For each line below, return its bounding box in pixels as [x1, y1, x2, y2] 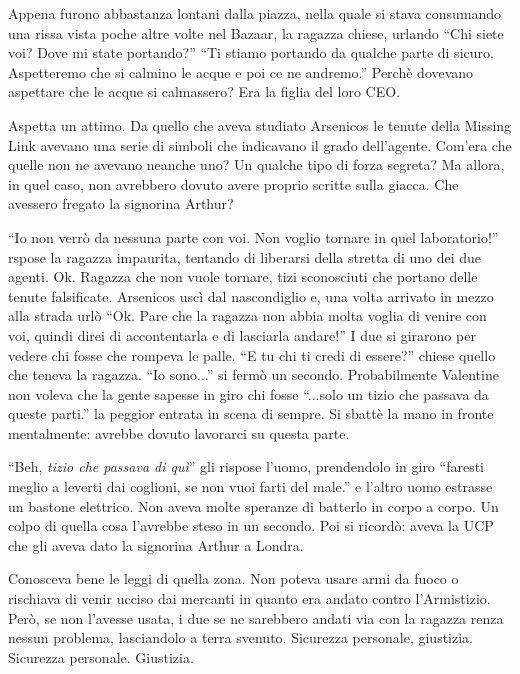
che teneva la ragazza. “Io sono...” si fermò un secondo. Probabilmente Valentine [8, 364, 499, 385]
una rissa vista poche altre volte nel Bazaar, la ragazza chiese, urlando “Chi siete [8, 22, 504, 43]
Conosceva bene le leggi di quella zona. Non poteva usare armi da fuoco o [8, 568, 459, 589]
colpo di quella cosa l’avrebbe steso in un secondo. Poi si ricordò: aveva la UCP [8, 515, 494, 536]
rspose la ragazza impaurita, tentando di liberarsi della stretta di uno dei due [8, 246, 482, 267]
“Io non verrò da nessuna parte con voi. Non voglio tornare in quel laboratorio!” [8, 226, 499, 247]
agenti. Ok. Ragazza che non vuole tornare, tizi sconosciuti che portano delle [8, 266, 478, 287]
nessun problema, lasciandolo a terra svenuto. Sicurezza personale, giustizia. [8, 627, 473, 648]
